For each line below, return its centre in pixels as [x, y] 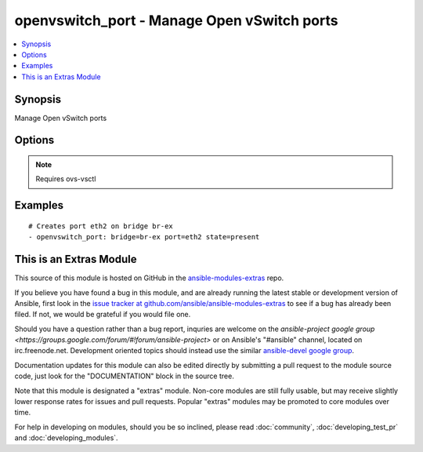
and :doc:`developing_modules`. [66, 438]
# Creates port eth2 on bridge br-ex [101, 226]
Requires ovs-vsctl [66, 179]
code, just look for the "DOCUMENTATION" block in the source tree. [124, 376]
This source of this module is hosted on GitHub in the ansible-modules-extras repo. [149, 278]
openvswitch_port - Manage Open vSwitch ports [176, 20]
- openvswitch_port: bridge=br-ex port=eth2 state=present [144, 237]
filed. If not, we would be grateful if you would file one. [103, 315]
